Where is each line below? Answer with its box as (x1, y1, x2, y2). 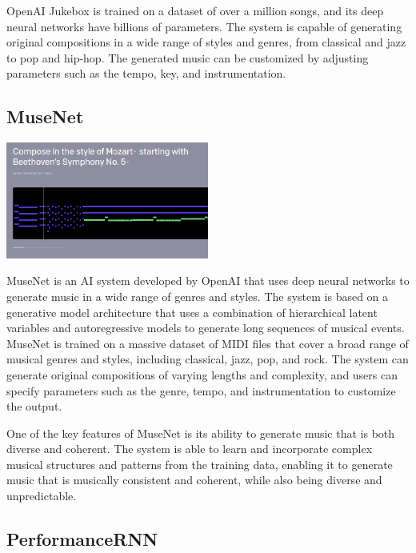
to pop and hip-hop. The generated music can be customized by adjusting (6, 49, 369, 66)
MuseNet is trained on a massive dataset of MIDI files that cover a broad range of (6, 335, 409, 351)
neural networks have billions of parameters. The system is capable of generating (6, 18, 402, 34)
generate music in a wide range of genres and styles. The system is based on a (6, 287, 389, 304)
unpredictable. (6, 487, 77, 504)
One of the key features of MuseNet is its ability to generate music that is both (6, 424, 395, 441)
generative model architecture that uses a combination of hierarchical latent (6, 303, 378, 320)
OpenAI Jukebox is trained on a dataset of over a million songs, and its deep (6, 2, 384, 18)
